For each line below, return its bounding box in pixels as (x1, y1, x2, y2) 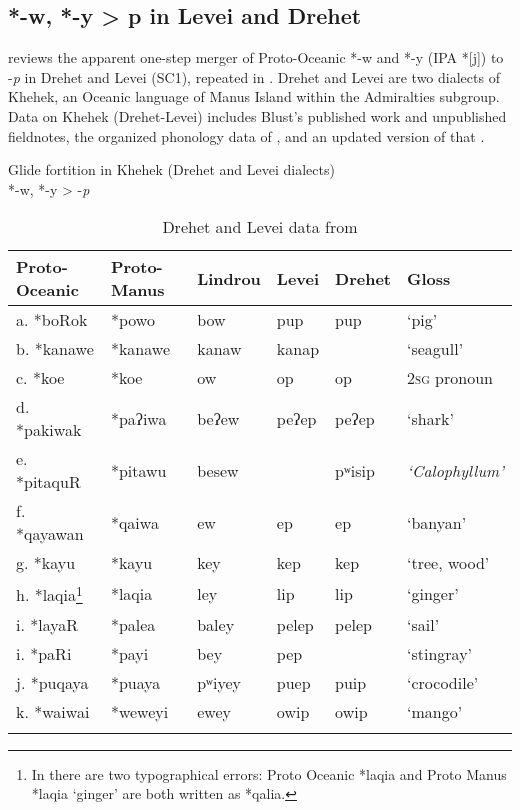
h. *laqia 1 (16, 580, 83, 607)
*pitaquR (16, 470, 81, 494)
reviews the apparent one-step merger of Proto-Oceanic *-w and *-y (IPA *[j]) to (8, 47, 504, 68)
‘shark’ (407, 406, 454, 430)
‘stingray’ (407, 641, 473, 665)
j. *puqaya (16, 670, 89, 694)
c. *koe (16, 366, 65, 390)
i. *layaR (16, 612, 79, 636)
